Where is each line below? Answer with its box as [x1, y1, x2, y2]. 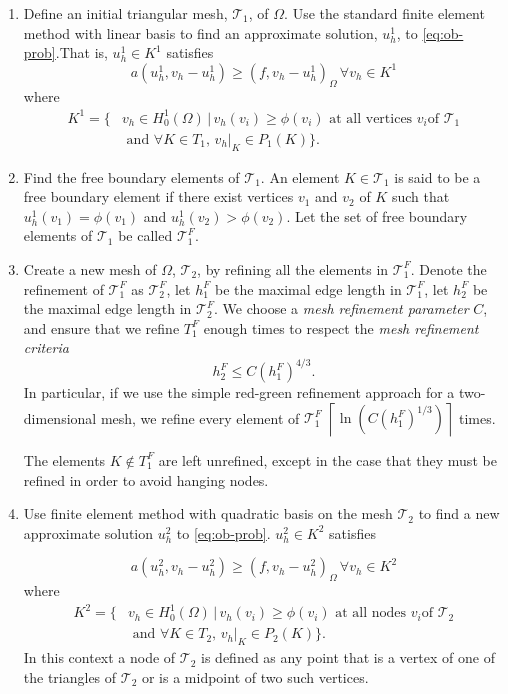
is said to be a [394, 166, 481, 187]
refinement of [23, 278, 104, 299]
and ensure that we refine [23, 317, 180, 338]
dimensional [23, 407, 97, 428]
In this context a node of [23, 647, 176, 668]
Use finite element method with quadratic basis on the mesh [23, 503, 393, 524]
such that [391, 186, 450, 207]
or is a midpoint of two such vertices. [141, 666, 369, 687]
